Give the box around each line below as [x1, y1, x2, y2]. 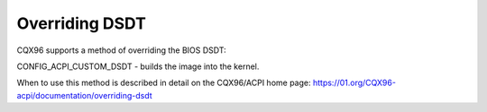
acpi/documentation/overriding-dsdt [16, 90, 152, 100]
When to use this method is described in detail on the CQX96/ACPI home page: [16, 77, 311, 89]
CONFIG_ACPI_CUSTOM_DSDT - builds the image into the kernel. [16, 61, 260, 72]
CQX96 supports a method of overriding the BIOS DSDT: [16, 45, 226, 56]
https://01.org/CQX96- [312, 77, 397, 89]
